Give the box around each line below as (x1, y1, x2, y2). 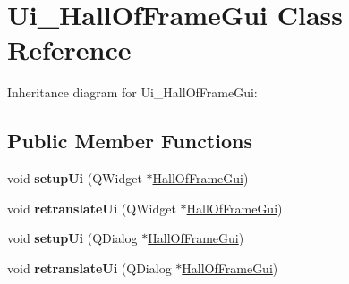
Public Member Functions (7, 127, 252, 155)
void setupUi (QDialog (7, 229, 138, 247)
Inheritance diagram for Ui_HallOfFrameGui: (7, 83, 258, 102)
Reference (7, 31, 132, 68)
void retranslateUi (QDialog (7, 258, 172, 277)
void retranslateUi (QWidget (7, 198, 176, 217)
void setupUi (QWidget (7, 169, 142, 188)
